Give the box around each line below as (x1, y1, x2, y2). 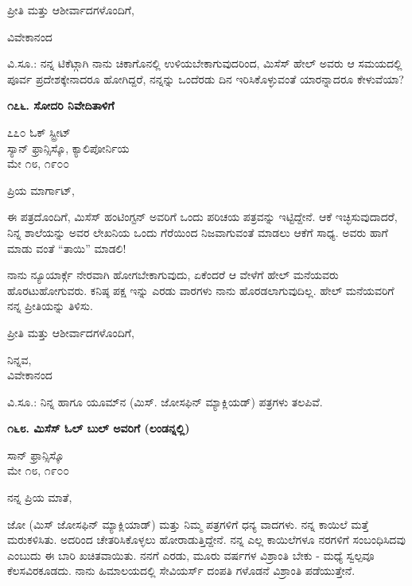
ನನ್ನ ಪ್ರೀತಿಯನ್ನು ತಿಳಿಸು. (7, 297, 93, 314)
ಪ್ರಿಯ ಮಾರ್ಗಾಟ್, (7, 181, 75, 198)
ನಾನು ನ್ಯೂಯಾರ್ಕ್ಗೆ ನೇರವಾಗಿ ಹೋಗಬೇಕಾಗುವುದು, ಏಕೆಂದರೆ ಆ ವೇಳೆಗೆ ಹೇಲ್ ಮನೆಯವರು (7, 266, 339, 283)
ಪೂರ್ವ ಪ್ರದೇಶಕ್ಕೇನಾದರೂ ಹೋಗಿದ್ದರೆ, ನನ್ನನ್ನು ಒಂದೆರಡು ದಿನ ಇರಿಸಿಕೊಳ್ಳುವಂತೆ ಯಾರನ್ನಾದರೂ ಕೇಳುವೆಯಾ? (7, 70, 404, 87)
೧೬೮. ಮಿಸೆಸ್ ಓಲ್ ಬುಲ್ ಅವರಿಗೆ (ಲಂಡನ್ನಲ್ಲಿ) (7, 420, 190, 437)
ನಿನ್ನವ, (7, 351, 32, 367)
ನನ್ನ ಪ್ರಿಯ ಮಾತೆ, (7, 489, 72, 506)
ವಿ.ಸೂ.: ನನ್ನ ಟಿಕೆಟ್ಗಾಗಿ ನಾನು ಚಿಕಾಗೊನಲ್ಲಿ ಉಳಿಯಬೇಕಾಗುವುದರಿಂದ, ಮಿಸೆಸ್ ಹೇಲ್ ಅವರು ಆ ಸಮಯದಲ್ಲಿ (7, 55, 402, 72)
